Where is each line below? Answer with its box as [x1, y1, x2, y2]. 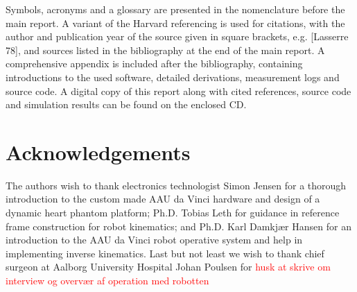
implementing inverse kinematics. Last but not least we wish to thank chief [6, 246, 324, 260]
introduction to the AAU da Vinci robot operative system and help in [6, 232, 303, 247]
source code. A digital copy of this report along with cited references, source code [6, 83, 351, 98]
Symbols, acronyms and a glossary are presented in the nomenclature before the [6, 2, 345, 16]
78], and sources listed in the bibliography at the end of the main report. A [6, 42, 325, 57]
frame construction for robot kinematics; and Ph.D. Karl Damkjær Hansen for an [6, 218, 351, 233]
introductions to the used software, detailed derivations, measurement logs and [6, 69, 340, 84]
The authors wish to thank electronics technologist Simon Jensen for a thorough [6, 178, 347, 192]
